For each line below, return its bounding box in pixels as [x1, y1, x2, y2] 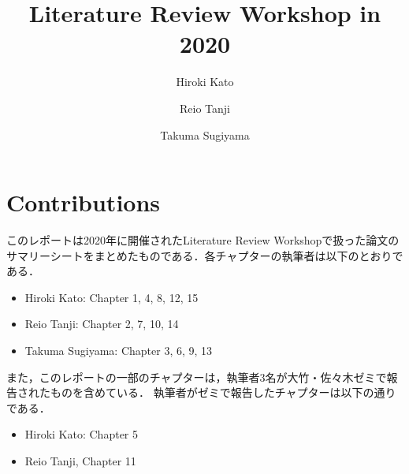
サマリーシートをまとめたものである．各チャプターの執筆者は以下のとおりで [6, 247, 403, 263]
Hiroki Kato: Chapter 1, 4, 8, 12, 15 [24, 289, 199, 305]
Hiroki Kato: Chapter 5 [24, 426, 139, 442]
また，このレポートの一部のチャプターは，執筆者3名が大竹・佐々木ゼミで [6, 368, 387, 385]
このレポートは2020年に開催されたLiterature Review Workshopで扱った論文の [6, 232, 400, 248]
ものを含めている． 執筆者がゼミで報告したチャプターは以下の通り [50, 384, 396, 401]
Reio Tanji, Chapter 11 [24, 452, 136, 468]
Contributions [6, 186, 161, 218]
